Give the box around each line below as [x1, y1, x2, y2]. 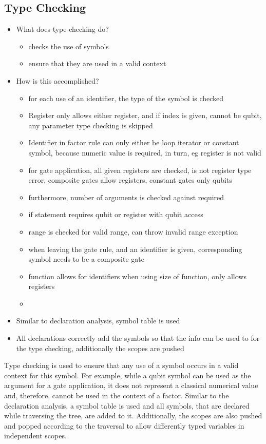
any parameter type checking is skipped [28, 120, 153, 130]
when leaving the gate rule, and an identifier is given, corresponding [28, 243, 242, 254]
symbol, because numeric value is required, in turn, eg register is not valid [28, 147, 261, 158]
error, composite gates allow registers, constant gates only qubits [28, 175, 232, 185]
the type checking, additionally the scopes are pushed [16, 342, 184, 353]
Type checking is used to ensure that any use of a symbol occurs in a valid [4, 360, 239, 371]
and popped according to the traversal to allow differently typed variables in [4, 420, 244, 431]
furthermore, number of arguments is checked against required [28, 191, 224, 202]
